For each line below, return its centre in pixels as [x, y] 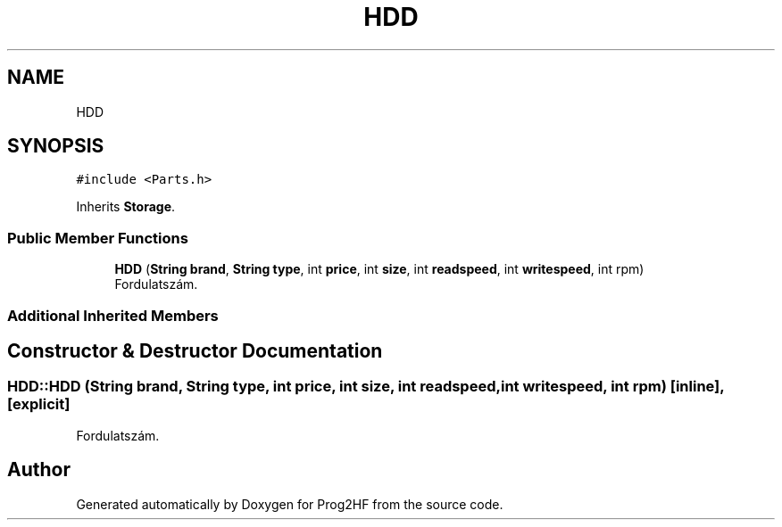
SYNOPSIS [56, 146]
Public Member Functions [98, 238]
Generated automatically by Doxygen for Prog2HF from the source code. [290, 504]
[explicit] [39, 404]
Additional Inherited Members [113, 315]
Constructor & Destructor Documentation [195, 350]
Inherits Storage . [126, 207]
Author [39, 470]
